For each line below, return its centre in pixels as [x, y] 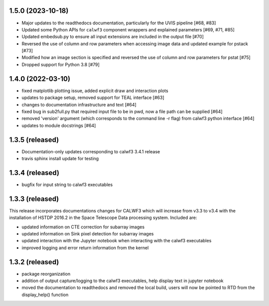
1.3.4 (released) [34, 172]
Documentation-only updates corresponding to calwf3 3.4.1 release [91, 151]
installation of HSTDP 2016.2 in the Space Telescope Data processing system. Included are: [103, 218]
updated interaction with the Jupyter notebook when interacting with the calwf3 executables [117, 241]
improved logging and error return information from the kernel [85, 248]
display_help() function [45, 295]
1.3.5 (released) [34, 140]
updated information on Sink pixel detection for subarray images [88, 234]
